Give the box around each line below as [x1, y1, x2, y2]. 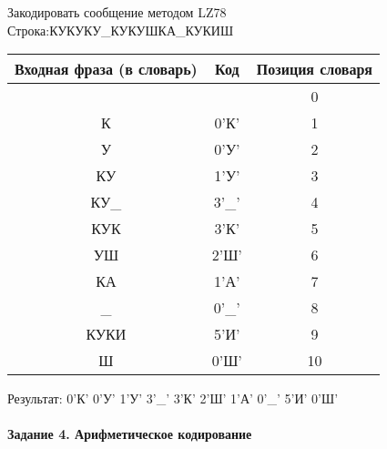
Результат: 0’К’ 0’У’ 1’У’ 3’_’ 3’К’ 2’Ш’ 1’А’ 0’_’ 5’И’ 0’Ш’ [7, 389, 339, 408]
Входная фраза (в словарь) [15, 58, 198, 80]
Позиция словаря [256, 58, 373, 80]
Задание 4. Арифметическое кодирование [7, 424, 252, 444]
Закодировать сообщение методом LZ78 [7, 3, 227, 21]
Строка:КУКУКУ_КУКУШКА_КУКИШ [7, 20, 234, 39]
